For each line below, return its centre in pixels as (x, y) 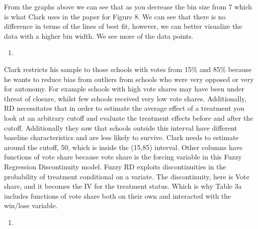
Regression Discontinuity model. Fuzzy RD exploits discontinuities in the (115, 166)
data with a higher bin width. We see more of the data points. (99, 36)
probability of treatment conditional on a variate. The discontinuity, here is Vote (127, 176)
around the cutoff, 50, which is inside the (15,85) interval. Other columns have (123, 147)
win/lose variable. (31, 205)
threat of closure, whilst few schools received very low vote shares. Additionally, (125, 98)
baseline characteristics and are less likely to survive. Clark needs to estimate (122, 137)
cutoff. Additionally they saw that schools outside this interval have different (121, 127)
